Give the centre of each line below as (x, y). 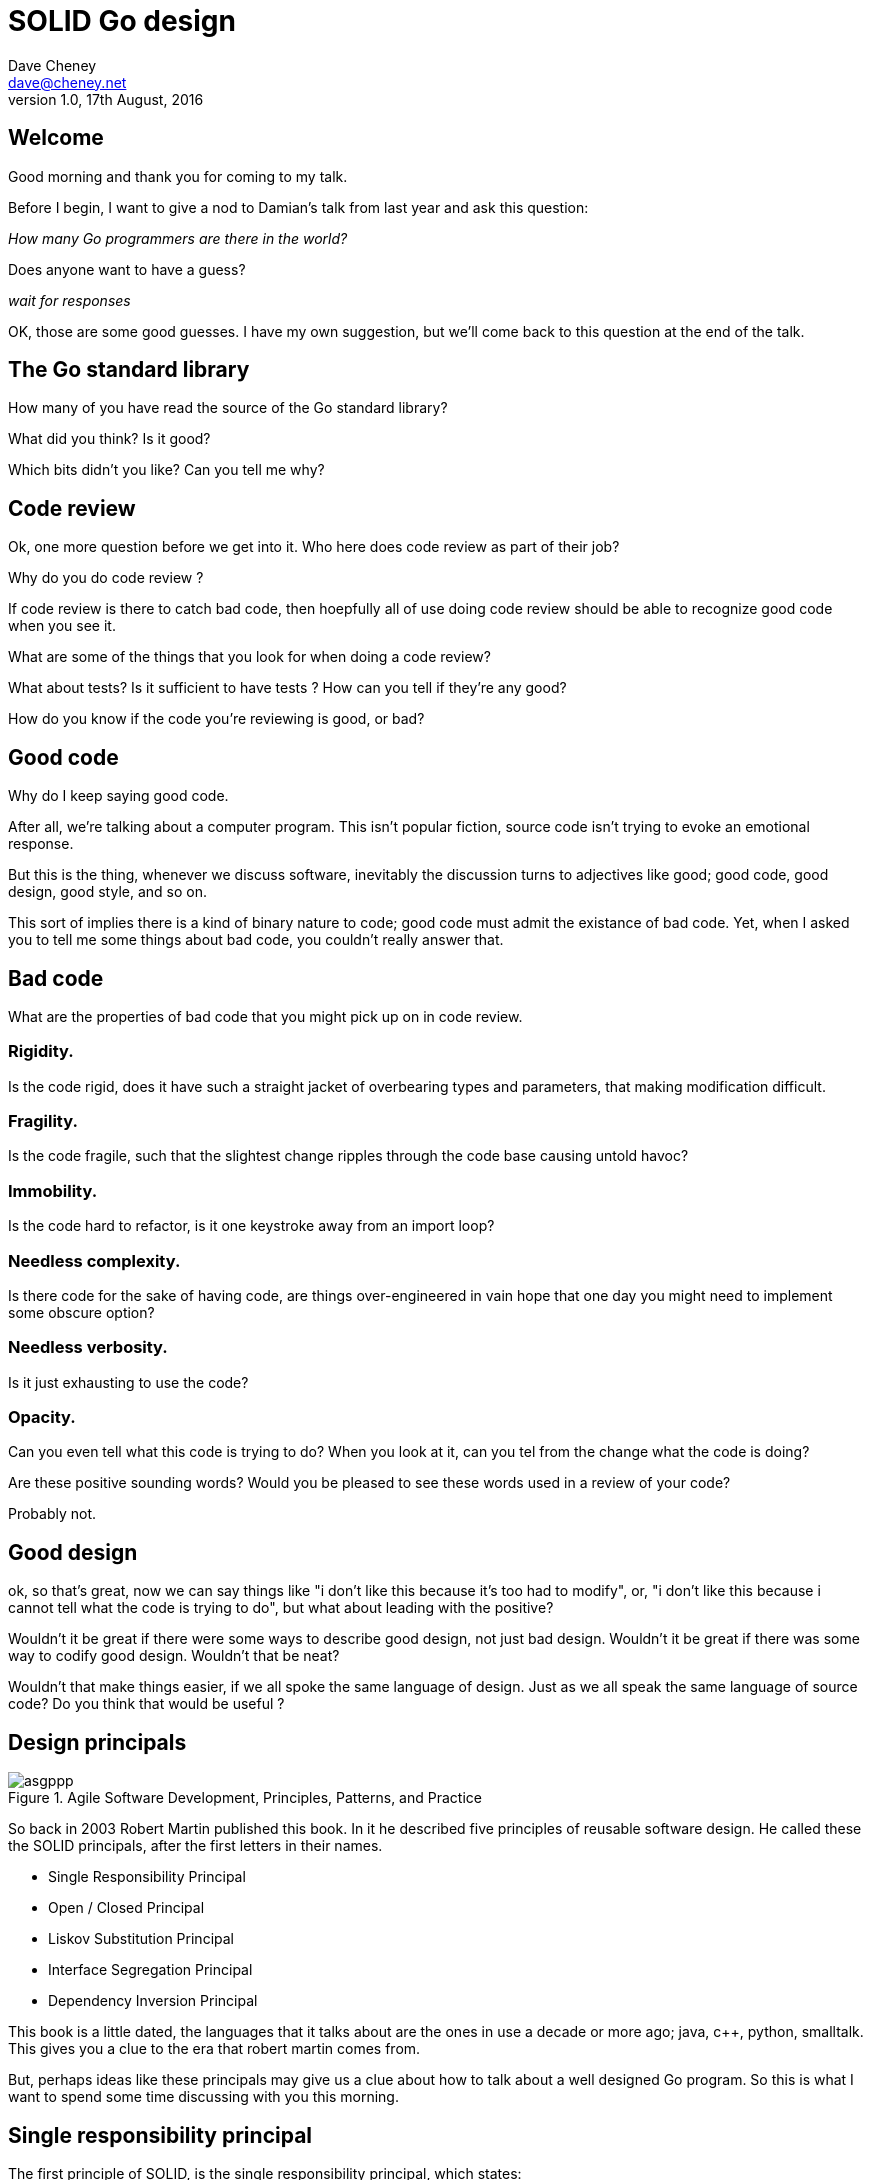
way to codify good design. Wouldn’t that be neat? (174, 1656)
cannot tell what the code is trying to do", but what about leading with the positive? (281, 1608)
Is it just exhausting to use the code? (128, 1382)
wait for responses (69, 300)
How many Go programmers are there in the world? (178, 238)
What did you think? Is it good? (109, 439)
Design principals (97, 1742)
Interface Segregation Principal (150, 1970)
